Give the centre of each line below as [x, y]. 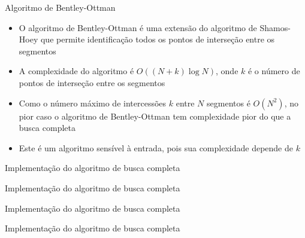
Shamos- [275, 27]
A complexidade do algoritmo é [76, 71]
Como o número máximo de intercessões [93, 103]
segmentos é [229, 103]
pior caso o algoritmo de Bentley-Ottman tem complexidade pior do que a [155, 116]
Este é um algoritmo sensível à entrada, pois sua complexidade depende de [156, 147]
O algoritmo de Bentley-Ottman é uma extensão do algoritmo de [138, 27]
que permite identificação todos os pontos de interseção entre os [158, 39]
